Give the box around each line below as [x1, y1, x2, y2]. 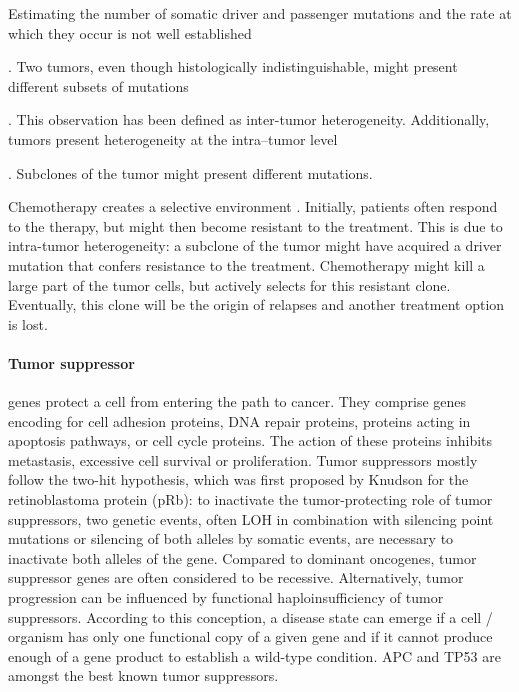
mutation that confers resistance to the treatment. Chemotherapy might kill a [8, 254, 485, 275]
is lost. [8, 313, 48, 334]
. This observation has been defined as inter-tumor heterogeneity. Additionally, [8, 109, 490, 130]
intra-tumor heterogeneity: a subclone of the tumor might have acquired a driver [8, 235, 502, 256]
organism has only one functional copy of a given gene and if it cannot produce [8, 626, 493, 647]
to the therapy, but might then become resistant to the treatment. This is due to [8, 215, 503, 236]
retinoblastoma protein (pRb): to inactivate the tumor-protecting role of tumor [8, 489, 493, 510]
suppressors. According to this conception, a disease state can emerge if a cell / [8, 606, 493, 627]
